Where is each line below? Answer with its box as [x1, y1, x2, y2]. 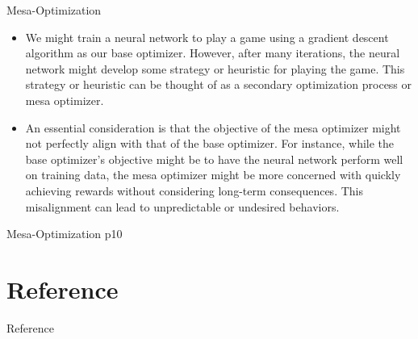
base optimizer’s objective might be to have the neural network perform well [25, 150, 403, 167]
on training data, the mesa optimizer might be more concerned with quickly [25, 166, 401, 183]
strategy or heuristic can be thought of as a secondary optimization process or [25, 76, 412, 93]
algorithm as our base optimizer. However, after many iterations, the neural [25, 44, 400, 61]
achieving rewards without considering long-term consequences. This [25, 182, 363, 199]
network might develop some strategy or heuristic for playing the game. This [25, 60, 405, 77]
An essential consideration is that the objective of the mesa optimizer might [25, 119, 401, 136]
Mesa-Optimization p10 [6, 225, 123, 242]
